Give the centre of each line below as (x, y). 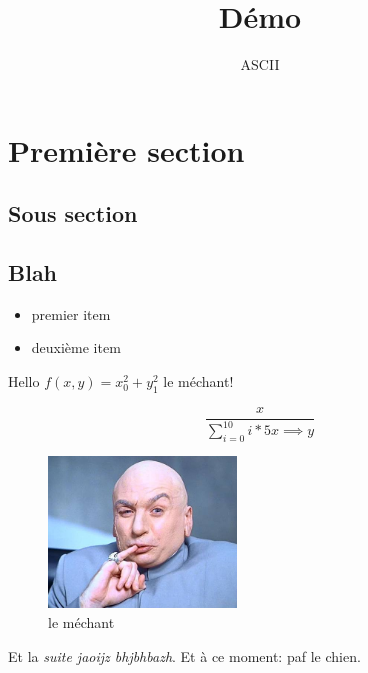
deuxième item (76, 347)
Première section (126, 149)
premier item (71, 313)
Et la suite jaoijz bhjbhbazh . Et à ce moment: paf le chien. (184, 655)
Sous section (73, 213)
